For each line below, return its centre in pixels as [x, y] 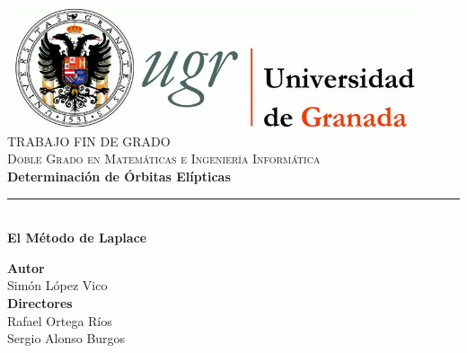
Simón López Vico [57, 285]
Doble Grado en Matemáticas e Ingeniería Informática [164, 159]
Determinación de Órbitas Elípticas [119, 176]
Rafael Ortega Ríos [60, 320]
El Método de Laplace [77, 238]
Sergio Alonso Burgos [66, 338]
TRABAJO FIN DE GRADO [89, 141]
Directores [40, 302]
